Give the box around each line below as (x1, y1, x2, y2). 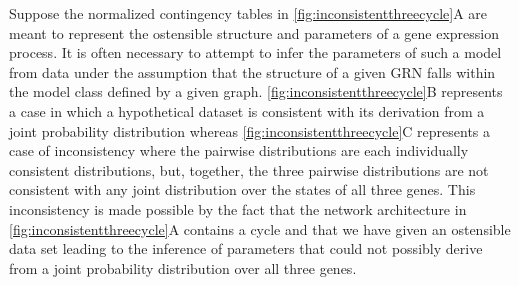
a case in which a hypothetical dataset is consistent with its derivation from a (9, 100, 485, 121)
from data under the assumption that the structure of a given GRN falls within (9, 61, 496, 82)
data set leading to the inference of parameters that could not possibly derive (9, 238, 483, 259)
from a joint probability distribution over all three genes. (9, 257, 357, 278)
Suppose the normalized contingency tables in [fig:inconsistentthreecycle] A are (9, 3, 488, 23)
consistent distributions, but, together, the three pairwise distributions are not (9, 159, 489, 180)
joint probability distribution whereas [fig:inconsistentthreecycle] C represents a (9, 120, 491, 141)
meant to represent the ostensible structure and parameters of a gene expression (9, 22, 499, 43)
